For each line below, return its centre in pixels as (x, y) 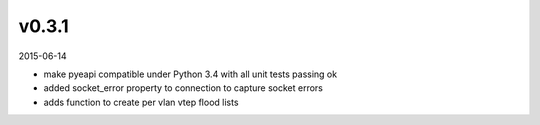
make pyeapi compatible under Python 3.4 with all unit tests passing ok (190, 74)
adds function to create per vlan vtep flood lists (141, 102)
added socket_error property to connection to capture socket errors (183, 88)
